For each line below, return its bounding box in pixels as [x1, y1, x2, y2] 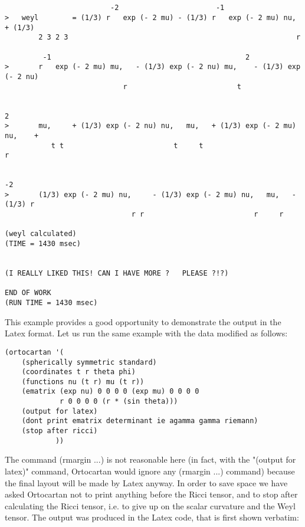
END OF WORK [5, 289, 51, 297]
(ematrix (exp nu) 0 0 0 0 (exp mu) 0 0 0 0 [21, 387, 199, 396]
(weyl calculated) [5, 230, 77, 238]
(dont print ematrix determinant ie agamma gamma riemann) [21, 417, 258, 425]
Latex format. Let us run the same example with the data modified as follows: [5, 327, 288, 339]
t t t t [51, 141, 204, 150]
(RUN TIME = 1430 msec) [5, 299, 98, 307]
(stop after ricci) [21, 427, 98, 436]
